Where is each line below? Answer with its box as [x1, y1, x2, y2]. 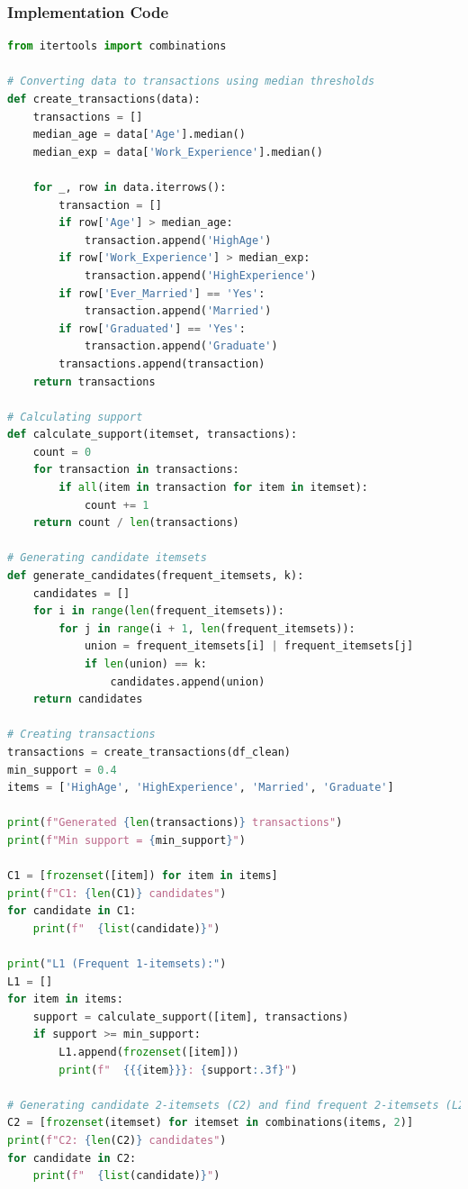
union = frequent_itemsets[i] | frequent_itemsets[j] [84, 640, 414, 653]
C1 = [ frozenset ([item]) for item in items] [7, 869, 278, 883]
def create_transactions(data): [7, 93, 201, 105]
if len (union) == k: [84, 658, 207, 670]
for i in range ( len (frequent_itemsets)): [32, 604, 284, 618]
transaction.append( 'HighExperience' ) [84, 268, 317, 282]
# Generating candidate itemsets [7, 551, 207, 565]
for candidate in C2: [7, 1151, 137, 1165]
